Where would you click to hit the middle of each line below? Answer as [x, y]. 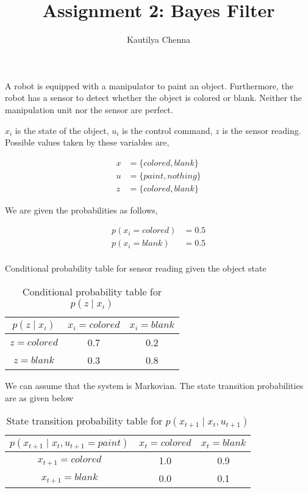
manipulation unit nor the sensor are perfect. [89, 109]
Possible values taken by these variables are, [87, 142]
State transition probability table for [84, 421]
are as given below [39, 397]
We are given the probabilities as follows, [81, 209]
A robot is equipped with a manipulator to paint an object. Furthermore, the [149, 85]
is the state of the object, [62, 130]
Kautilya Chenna [159, 39]
